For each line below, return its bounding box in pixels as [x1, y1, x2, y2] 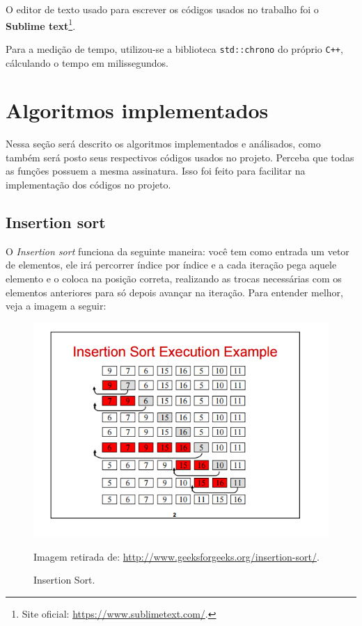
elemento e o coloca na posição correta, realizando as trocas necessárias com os [6, 271, 342, 285]
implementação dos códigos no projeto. [6, 177, 171, 191]
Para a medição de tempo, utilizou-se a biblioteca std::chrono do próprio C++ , [6, 41, 343, 56]
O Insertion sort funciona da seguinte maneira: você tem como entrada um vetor [6, 243, 349, 258]
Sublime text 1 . [6, 16, 76, 33]
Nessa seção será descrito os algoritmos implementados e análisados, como [6, 136, 321, 151]
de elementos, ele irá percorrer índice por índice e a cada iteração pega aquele [6, 257, 337, 272]
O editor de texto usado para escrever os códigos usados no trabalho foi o [6, 2, 319, 16]
